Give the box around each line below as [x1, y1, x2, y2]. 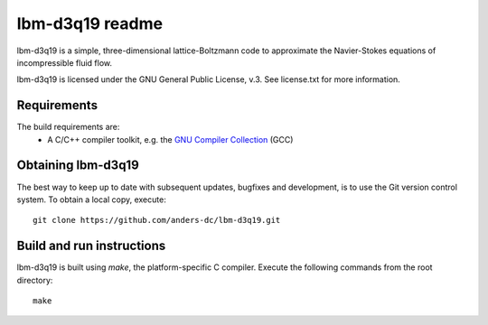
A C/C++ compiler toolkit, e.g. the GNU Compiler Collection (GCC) [47, 134, 294, 144]
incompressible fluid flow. [16, 57, 113, 68]
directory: [16, 274, 53, 285]
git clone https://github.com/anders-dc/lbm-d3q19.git [33, 215, 281, 226]
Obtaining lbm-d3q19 [16, 158, 139, 173]
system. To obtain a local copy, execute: [16, 194, 166, 205]
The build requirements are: [16, 122, 120, 133]
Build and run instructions [16, 238, 166, 254]
